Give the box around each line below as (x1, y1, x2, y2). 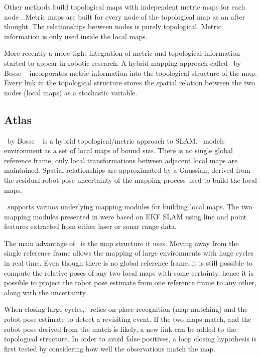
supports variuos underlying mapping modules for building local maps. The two (7, 201, 252, 212)
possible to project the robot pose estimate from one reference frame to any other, (4, 277, 256, 288)
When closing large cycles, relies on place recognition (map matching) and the (4, 304, 248, 314)
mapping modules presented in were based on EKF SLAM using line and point (4, 211, 247, 221)
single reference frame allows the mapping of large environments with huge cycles (4, 248, 254, 258)
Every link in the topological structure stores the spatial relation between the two (4, 77, 255, 88)
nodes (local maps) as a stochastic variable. (4, 87, 138, 97)
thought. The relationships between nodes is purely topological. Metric (4, 21, 221, 32)
